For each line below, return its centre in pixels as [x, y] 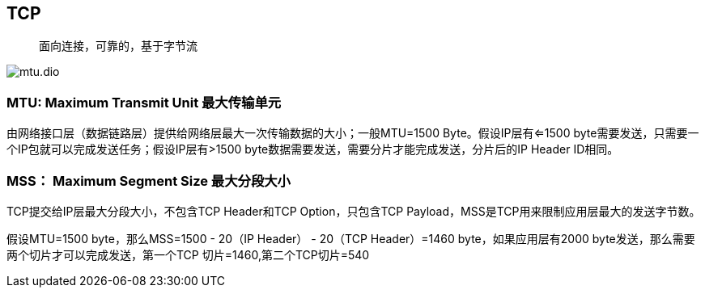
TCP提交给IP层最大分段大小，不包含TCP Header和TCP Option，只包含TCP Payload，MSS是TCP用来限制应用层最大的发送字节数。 [354, 211]
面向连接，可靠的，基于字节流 [118, 46]
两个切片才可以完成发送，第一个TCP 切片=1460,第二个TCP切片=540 [188, 254]
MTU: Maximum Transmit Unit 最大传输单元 [144, 102]
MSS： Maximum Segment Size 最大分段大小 [149, 181]
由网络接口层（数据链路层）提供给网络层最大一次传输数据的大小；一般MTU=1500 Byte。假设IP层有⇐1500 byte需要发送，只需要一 [353, 133]
